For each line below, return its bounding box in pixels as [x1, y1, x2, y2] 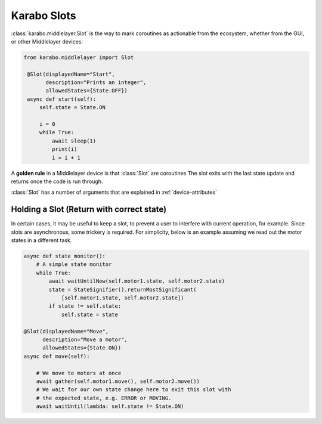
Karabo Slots [11, 9, 76, 22]
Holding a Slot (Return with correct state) [11, 205, 167, 215]
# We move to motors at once [36, 370, 122, 376]
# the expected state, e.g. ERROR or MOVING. [36, 394, 172, 401]
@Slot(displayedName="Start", [27, 70, 116, 78]
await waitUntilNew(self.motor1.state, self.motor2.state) [48, 278, 225, 284]
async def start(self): [27, 95, 97, 103]
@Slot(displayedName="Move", [23, 328, 109, 335]
